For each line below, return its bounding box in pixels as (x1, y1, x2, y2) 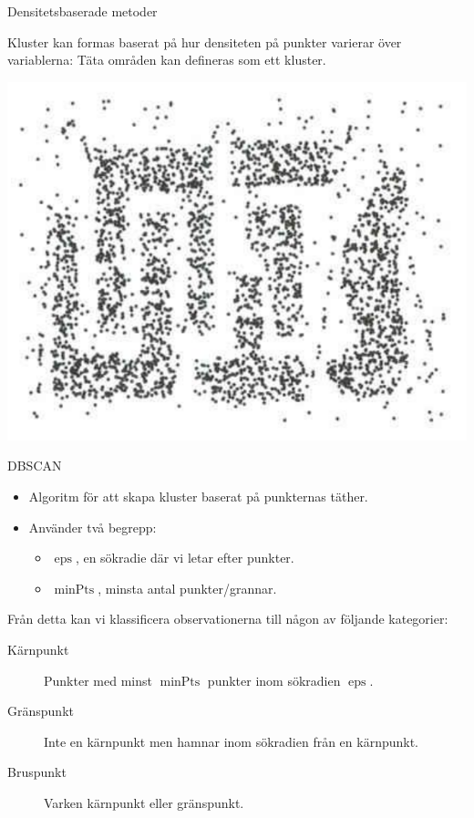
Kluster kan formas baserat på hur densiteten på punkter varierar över (7, 32, 402, 51)
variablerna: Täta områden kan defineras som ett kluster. (7, 50, 326, 69)
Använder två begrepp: (28, 517, 157, 536)
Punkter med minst (44, 670, 152, 689)
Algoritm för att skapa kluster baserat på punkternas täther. (28, 487, 368, 506)
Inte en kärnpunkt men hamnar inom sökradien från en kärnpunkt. (44, 731, 419, 751)
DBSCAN (7, 456, 62, 475)
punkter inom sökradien (207, 670, 341, 689)
